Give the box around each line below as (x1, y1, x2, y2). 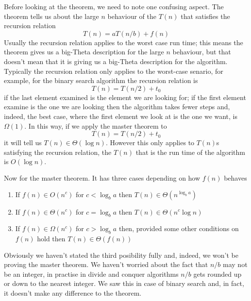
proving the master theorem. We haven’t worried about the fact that (4, 259, 208, 269)
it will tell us (4, 137, 42, 148)
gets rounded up (193, 268, 242, 279)
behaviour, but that (172, 47, 231, 57)
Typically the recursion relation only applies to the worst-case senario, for (4, 66, 223, 76)
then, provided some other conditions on (118, 223, 239, 234)
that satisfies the (181, 11, 230, 21)
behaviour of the (107, 11, 156, 21)
